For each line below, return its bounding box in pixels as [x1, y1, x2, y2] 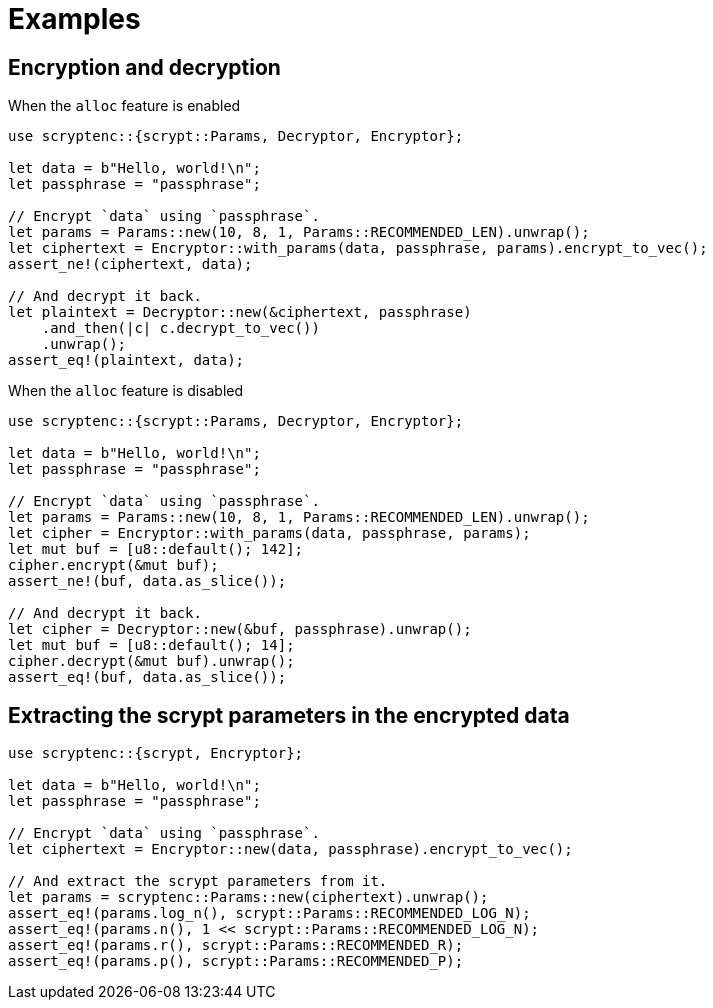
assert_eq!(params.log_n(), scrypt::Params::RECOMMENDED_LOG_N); [8, 905, 531, 922]
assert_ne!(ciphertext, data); [8, 256, 253, 273]
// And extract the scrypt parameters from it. [8, 873, 388, 890]
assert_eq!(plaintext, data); [8, 352, 245, 369]
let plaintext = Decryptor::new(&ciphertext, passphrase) [8, 304, 472, 321]
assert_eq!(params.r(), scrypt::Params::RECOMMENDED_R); [8, 937, 464, 954]
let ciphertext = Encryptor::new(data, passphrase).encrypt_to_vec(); [8, 841, 573, 858]
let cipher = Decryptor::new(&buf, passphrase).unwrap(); [8, 621, 472, 638]
